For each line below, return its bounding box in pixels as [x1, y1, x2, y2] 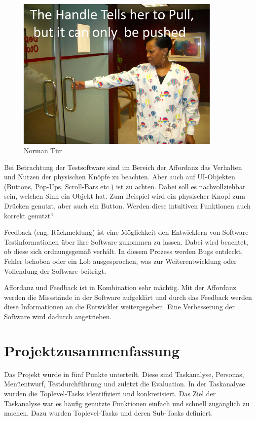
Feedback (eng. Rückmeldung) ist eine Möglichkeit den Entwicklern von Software [4, 227, 249, 237]
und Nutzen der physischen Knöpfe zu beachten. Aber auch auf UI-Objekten [4, 171, 235, 182]
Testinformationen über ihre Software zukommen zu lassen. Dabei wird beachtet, [4, 236, 248, 247]
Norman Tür [24, 145, 62, 156]
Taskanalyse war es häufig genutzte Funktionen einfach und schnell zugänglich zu [4, 398, 250, 408]
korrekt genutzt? [4, 210, 54, 220]
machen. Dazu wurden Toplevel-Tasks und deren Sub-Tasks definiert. [4, 408, 213, 418]
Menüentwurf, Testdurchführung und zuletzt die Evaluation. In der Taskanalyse [4, 379, 245, 389]
